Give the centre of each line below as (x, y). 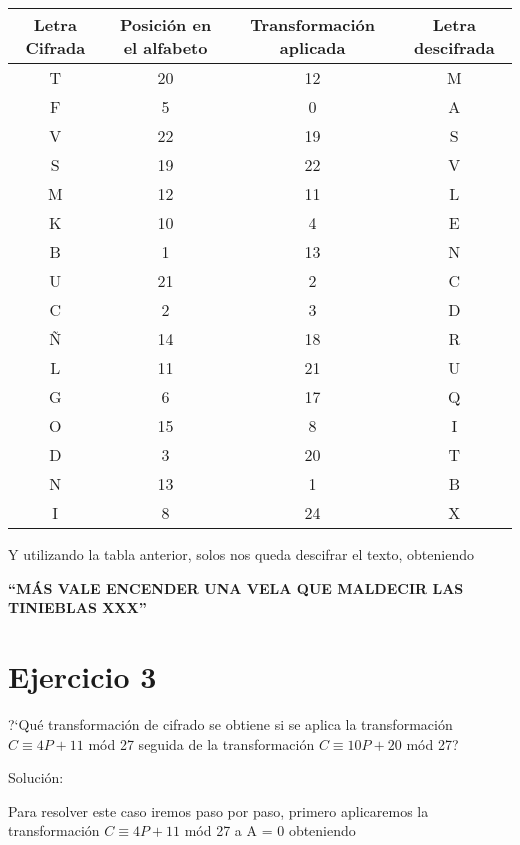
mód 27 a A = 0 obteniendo (270, 830)
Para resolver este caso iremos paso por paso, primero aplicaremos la (218, 810)
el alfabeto (165, 47)
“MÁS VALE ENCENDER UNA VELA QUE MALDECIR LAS (236, 587)
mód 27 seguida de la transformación (201, 743)
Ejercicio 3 (82, 675)
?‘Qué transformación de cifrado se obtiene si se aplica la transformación (230, 723)
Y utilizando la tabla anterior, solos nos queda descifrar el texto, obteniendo (241, 554)
